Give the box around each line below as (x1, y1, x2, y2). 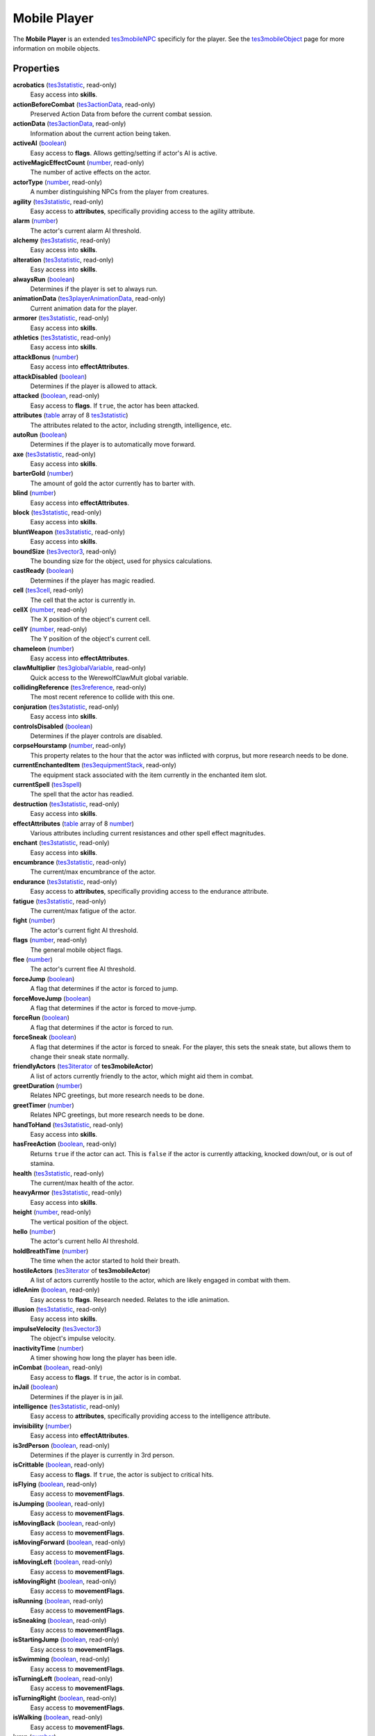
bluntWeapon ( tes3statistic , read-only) (12, 528, 125, 536)
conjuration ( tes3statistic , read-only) (12, 702, 119, 711)
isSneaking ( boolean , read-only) (12, 1616, 107, 1624)
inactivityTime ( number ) (12, 1344, 84, 1352)
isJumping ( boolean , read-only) (12, 1499, 106, 1508)
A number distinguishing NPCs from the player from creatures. (30, 187, 209, 196)
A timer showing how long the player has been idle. (30, 1354, 177, 1362)
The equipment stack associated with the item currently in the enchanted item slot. (30, 771, 267, 779)
